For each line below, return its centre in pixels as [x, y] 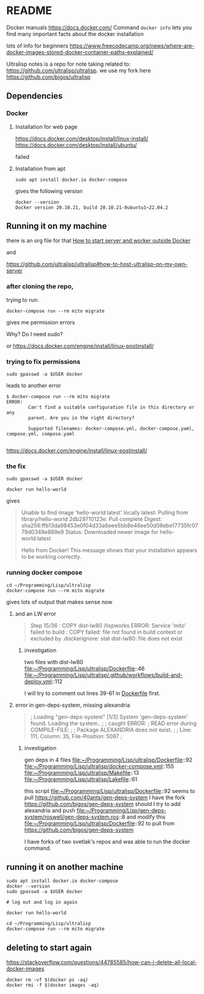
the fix [16, 466]
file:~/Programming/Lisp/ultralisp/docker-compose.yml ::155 [99, 766]
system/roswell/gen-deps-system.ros [72, 817]
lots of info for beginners [37, 46]
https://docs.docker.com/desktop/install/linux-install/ [82, 138]
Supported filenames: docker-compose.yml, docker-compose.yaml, [111, 429]
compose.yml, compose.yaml [40, 434]
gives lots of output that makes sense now [59, 602]
